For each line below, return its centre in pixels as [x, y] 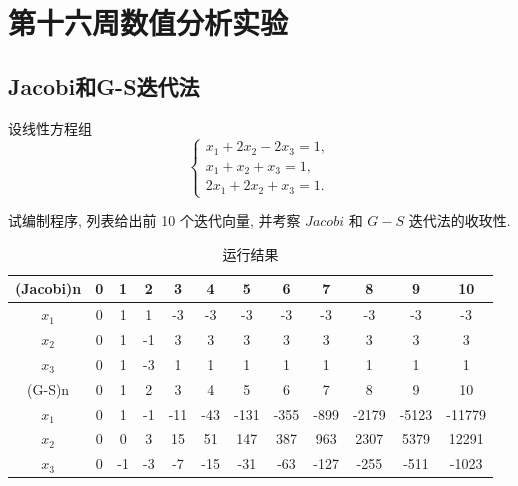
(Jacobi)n [48, 288]
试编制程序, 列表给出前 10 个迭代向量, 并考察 [154, 220]
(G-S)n [48, 388]
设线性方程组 [50, 127]
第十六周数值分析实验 [148, 22]
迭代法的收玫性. [459, 220]
